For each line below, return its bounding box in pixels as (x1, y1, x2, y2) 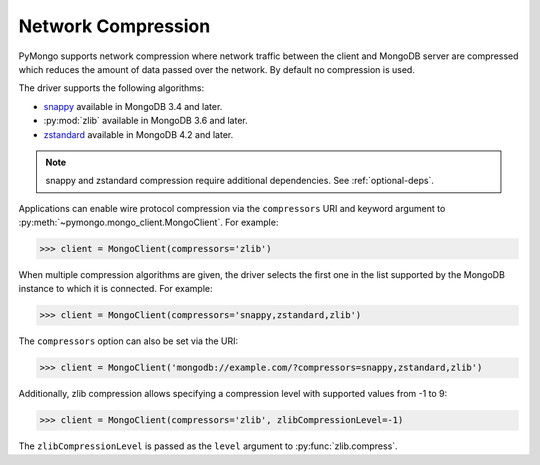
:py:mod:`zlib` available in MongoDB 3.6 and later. (43, 115, 249, 127)
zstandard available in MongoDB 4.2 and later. (43, 128, 234, 140)
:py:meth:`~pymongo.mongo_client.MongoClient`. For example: (18, 216, 279, 229)
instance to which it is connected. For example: (18, 283, 214, 295)
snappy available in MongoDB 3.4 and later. (43, 100, 223, 112)
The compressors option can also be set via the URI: (18, 335, 239, 347)
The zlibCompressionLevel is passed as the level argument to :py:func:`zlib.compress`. (18, 440, 399, 452)
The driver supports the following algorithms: (18, 82, 205, 94)
